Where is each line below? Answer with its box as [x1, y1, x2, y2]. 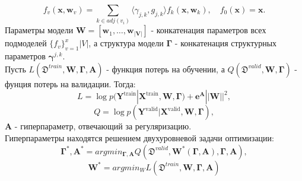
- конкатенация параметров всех [151, 24, 266, 36]
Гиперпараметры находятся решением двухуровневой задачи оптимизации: [5, 131, 274, 144]
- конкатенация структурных [174, 37, 277, 49]
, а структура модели [88, 37, 164, 49]
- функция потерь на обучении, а [106, 62, 225, 75]
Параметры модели [5, 24, 74, 36]
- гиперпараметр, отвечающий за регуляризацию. [14, 120, 192, 132]
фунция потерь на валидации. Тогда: [5, 77, 136, 90]
